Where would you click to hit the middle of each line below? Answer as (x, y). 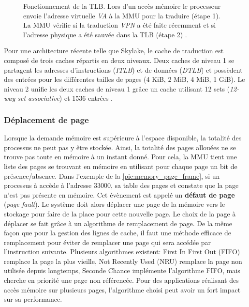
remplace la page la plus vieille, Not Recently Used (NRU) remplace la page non (123, 261)
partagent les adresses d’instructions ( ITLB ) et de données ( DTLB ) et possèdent (123, 69)
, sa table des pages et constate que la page (175, 185)
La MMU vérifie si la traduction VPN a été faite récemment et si (120, 25)
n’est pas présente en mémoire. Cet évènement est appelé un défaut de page (119, 194)
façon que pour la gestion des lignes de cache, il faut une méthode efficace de (117, 233)
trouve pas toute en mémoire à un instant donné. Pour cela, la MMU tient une (120, 157)
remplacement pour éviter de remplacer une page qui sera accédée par (108, 242)
